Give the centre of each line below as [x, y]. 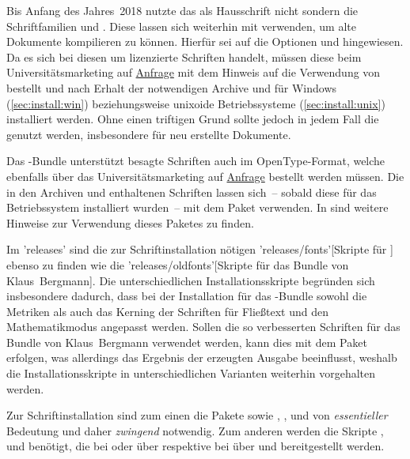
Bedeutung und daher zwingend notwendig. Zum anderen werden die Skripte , [195, 430]
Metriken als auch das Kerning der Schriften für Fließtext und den [167, 311]
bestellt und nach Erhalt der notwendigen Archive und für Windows [172, 87]
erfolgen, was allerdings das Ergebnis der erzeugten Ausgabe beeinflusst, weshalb [202, 357]
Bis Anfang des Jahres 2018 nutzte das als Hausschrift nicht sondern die [182, 10]
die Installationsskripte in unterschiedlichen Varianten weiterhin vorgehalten [191, 373]
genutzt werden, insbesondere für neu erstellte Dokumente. [149, 134]
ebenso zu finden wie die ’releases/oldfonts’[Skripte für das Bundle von [178, 264]
